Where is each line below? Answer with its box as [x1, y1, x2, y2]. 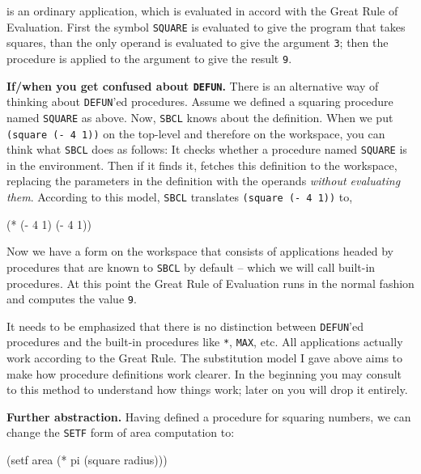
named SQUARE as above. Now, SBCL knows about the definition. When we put [6, 108, 393, 125]
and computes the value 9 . [6, 290, 137, 307]
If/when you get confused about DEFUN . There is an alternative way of [6, 77, 379, 94]
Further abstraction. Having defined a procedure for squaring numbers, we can [6, 408, 411, 425]
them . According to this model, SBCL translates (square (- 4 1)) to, [6, 188, 353, 205]
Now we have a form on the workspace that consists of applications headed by [6, 243, 393, 260]
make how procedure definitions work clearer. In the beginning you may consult [6, 365, 402, 382]
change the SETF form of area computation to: [6, 424, 235, 441]
